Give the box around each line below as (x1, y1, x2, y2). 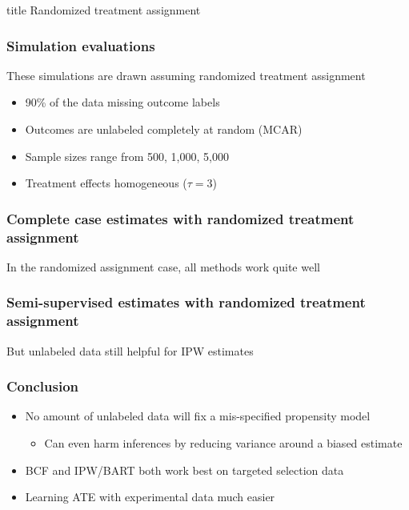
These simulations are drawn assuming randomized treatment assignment (6, 66, 366, 83)
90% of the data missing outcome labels (25, 94, 220, 110)
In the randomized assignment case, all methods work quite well (6, 258, 320, 275)
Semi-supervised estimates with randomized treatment (6, 292, 366, 312)
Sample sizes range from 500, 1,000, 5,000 (25, 147, 229, 164)
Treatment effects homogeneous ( (25, 175, 187, 191)
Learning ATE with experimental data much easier (25, 488, 275, 505)
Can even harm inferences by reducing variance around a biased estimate (44, 435, 403, 452)
